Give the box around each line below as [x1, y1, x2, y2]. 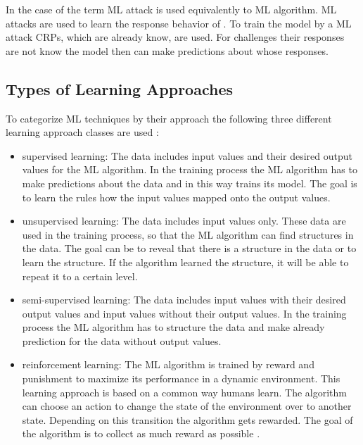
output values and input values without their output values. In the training [22, 306, 347, 320]
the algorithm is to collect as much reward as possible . [22, 426, 260, 441]
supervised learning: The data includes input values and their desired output [22, 148, 353, 163]
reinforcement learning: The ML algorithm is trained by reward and [22, 357, 314, 372]
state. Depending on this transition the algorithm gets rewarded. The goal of [22, 412, 353, 427]
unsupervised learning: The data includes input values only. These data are [22, 213, 346, 228]
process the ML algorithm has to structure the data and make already [22, 320, 325, 334]
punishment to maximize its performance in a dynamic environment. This [22, 371, 340, 386]
